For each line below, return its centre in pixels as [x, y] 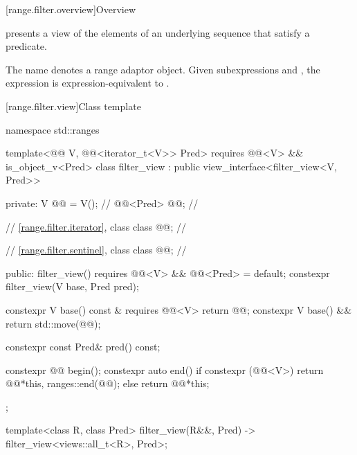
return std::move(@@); [53, 323]
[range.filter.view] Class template [73, 106]
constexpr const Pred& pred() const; [83, 347]
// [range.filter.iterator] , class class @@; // [96, 226]
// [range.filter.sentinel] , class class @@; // [96, 250]
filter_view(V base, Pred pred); [72, 286]
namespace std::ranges [53, 129]
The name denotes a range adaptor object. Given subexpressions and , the [163, 69]
